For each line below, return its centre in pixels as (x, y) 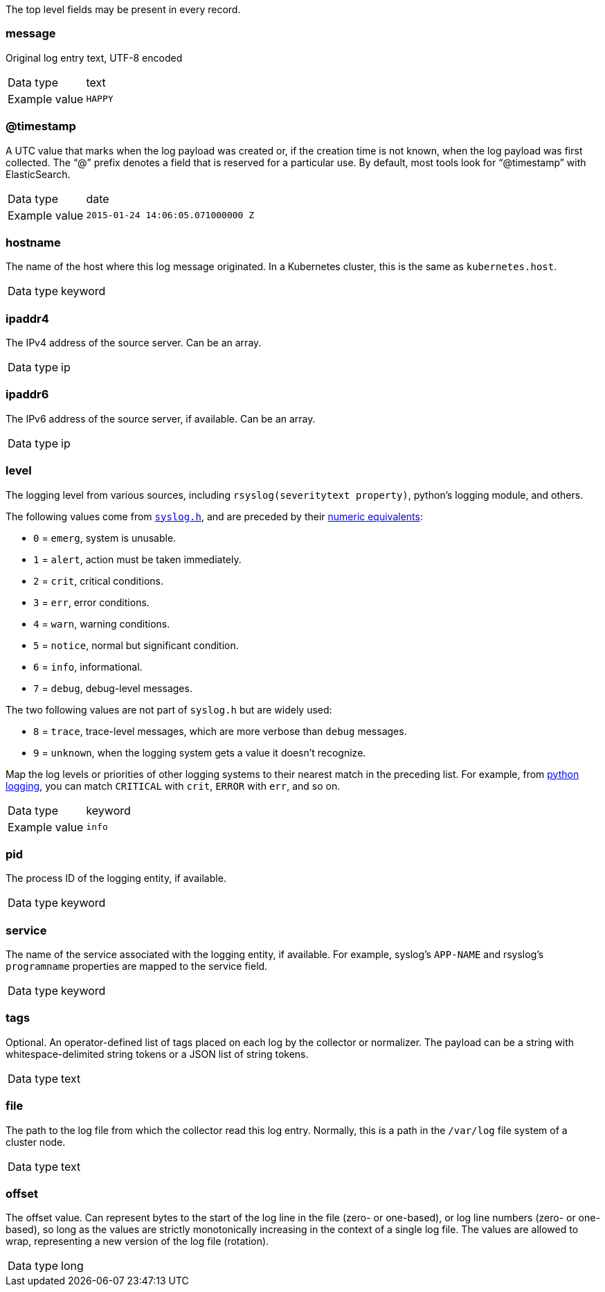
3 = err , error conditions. (91, 602)
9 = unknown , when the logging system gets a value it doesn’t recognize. (200, 752)
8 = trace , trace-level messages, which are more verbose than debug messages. (220, 731)
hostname (33, 242)
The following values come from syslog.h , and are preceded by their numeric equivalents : (214, 516)
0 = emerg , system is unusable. (105, 538)
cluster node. (36, 1142)
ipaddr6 (27, 395)
